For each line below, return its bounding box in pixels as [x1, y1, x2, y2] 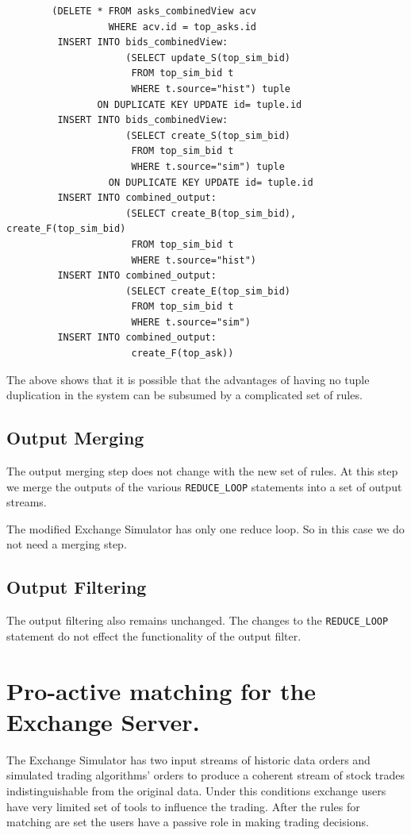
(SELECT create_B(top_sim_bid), [125, 207, 297, 219]
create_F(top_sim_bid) [6, 223, 126, 235]
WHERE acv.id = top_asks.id [108, 21, 256, 33]
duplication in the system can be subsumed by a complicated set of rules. [6, 387, 363, 403]
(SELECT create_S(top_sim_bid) [125, 129, 290, 141]
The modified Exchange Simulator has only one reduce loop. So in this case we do [6, 520, 405, 537]
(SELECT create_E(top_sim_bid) [125, 285, 290, 297]
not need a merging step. [6, 536, 127, 552]
